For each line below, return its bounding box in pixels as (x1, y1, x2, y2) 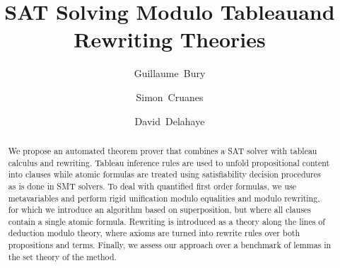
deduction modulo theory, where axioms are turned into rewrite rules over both (8, 227, 300, 239)
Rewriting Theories (74, 25, 266, 54)
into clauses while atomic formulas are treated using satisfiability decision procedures (8, 168, 321, 180)
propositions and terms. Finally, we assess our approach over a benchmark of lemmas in (8, 239, 332, 251)
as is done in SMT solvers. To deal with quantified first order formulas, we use (8, 180, 297, 192)
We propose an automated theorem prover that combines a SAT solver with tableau (8, 144, 317, 156)
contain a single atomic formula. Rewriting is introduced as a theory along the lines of (8, 215, 325, 227)
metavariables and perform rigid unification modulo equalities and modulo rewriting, (8, 192, 320, 204)
